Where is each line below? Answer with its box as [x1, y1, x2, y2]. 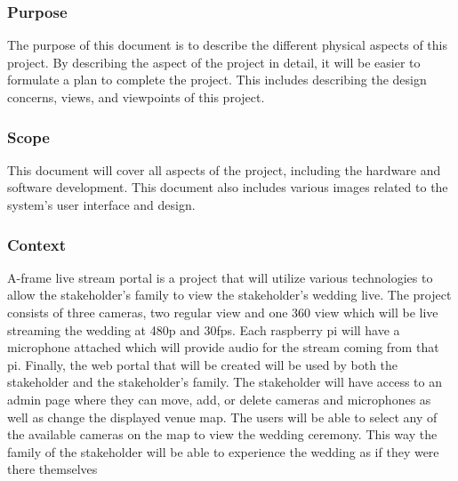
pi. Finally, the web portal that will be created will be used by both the [7, 355, 398, 373]
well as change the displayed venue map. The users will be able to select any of [7, 407, 438, 426]
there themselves [7, 460, 98, 478]
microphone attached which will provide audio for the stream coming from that [7, 338, 439, 357]
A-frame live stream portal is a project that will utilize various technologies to [7, 268, 433, 286]
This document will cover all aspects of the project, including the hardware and [7, 160, 441, 179]
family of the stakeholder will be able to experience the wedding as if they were [7, 442, 439, 461]
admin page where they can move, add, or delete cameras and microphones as [7, 389, 431, 408]
